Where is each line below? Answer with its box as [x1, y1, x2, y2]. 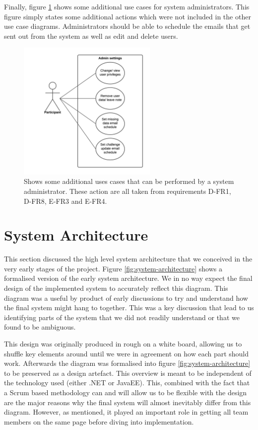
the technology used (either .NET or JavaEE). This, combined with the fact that [4, 377, 250, 388]
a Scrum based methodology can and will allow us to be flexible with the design [4, 387, 247, 397]
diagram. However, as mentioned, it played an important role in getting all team [4, 407, 249, 417]
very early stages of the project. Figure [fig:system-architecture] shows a [4, 263, 222, 273]
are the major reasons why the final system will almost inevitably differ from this [4, 397, 251, 407]
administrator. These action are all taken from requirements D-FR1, [24, 185, 231, 196]
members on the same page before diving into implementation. [4, 416, 194, 427]
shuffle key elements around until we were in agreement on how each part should [4, 348, 249, 358]
